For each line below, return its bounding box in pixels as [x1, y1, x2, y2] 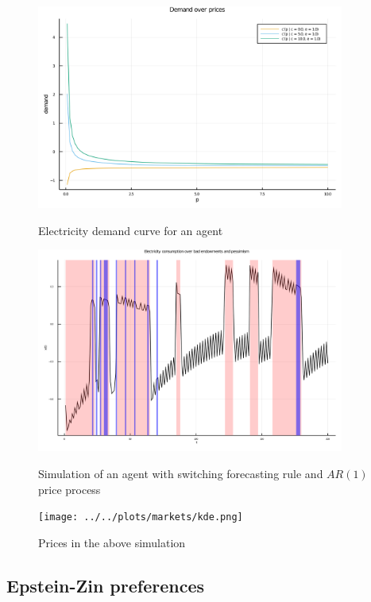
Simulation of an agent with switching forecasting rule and [38, 465, 323, 482]
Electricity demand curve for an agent [38, 222, 223, 238]
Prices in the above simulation [38, 534, 186, 550]
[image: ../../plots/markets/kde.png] [38, 511, 243, 523]
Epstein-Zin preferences [6, 573, 205, 597]
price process [38, 480, 101, 497]
